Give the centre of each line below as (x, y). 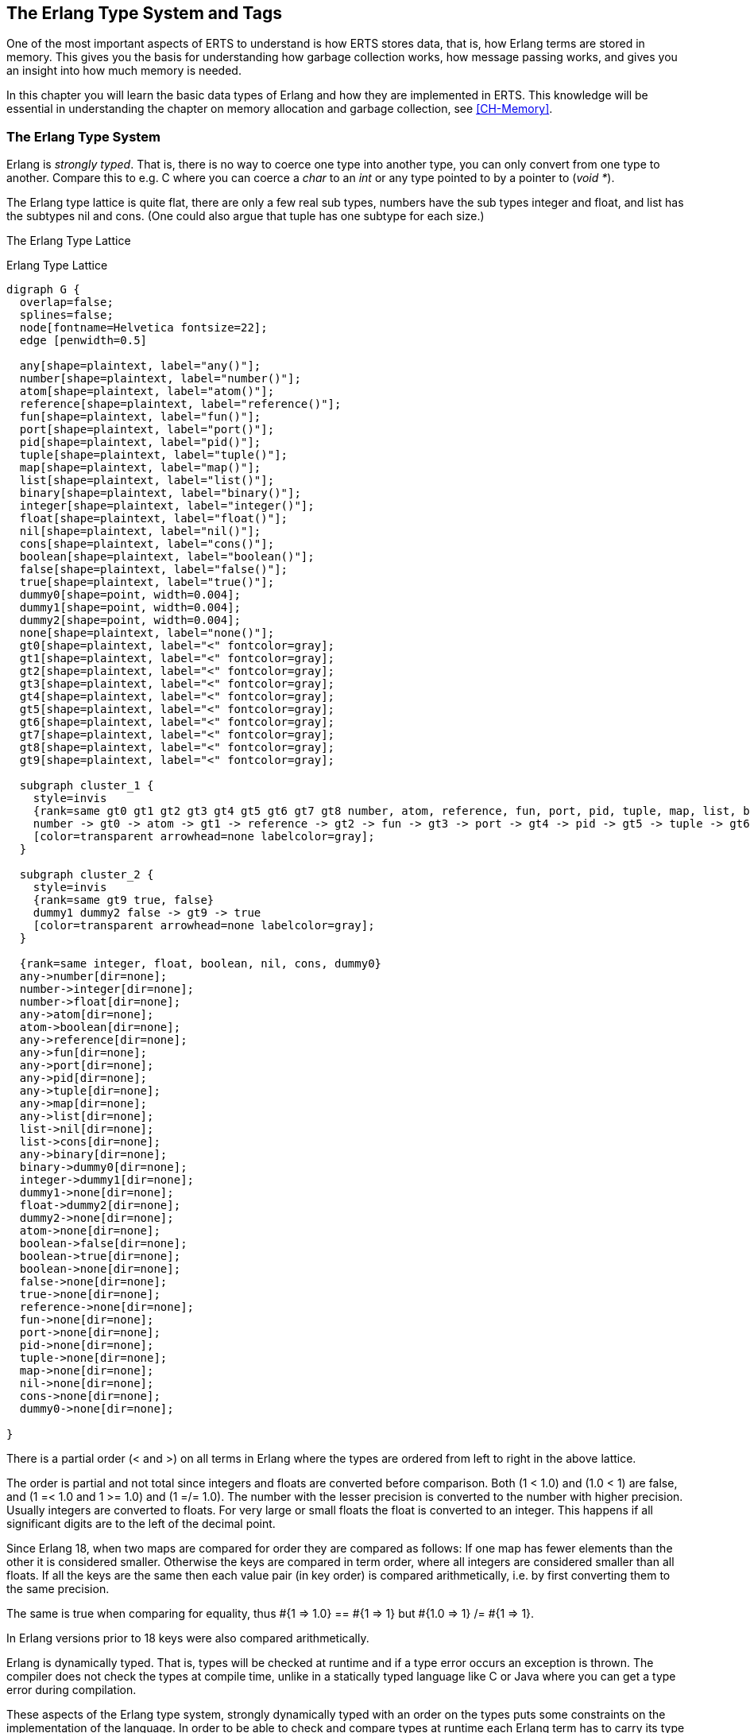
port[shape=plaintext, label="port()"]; (147, 430)
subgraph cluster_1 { (87, 786)
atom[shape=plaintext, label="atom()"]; (147, 392)
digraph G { (43, 290)
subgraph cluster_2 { (87, 875)
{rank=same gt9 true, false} (124, 900)
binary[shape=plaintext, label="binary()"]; (160, 493)
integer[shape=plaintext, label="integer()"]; (167, 506)
